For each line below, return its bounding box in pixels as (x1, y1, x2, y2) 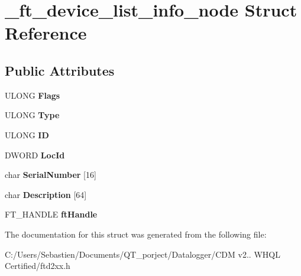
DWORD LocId (5, 148, 65, 161)
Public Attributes (5, 61, 115, 79)
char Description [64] (5, 188, 87, 200)
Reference (5, 21, 87, 45)
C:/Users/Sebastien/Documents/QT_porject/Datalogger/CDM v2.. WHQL (5, 248, 280, 260)
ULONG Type (5, 109, 60, 121)
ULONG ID (5, 128, 49, 141)
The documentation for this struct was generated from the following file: (5, 228, 267, 240)
